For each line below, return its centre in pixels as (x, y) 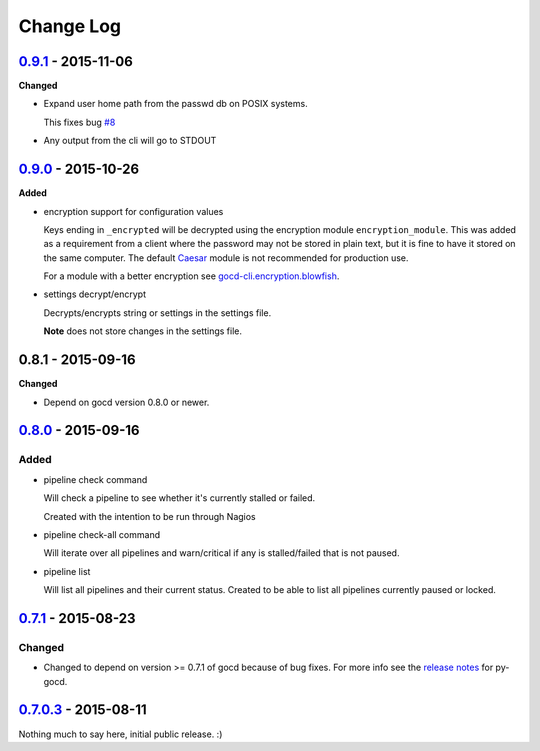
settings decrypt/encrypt (95, 294)
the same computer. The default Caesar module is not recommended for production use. (226, 257)
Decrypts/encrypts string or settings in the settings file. (157, 312)
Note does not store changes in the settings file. (143, 331)
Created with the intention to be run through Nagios (150, 516)
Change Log (70, 26)
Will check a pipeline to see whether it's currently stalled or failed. (179, 498)
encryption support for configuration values (133, 211)
